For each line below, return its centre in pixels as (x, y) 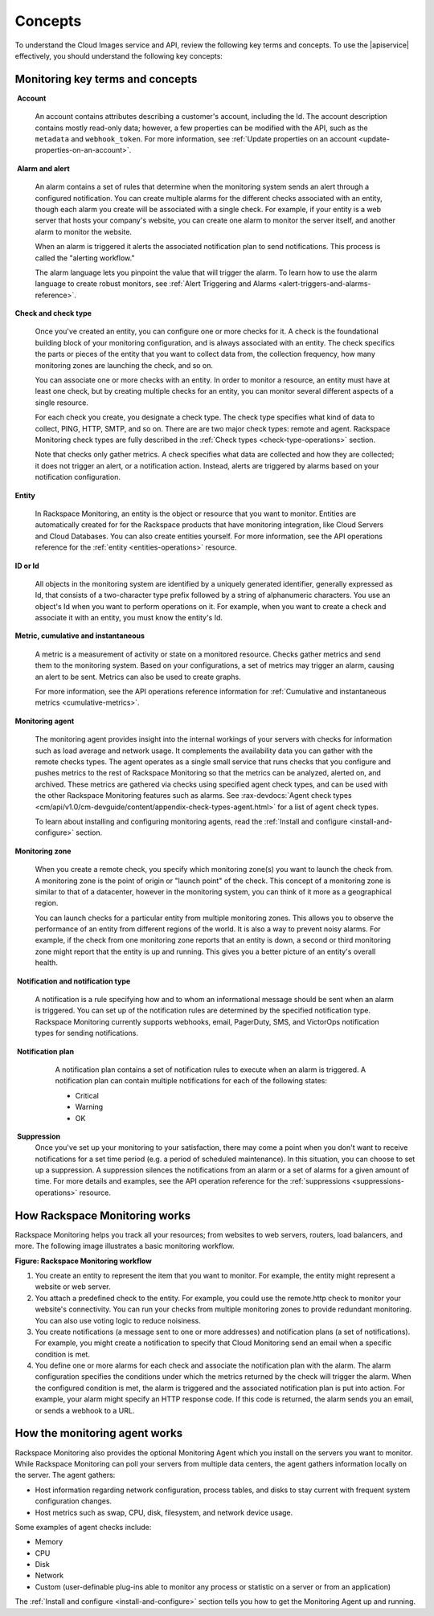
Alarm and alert (43, 168)
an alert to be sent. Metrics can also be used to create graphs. (138, 677)
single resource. (61, 403)
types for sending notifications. (87, 1033)
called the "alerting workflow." (85, 258)
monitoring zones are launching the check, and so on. (124, 365)
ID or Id (27, 566)
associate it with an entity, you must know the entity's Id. (129, 618)
